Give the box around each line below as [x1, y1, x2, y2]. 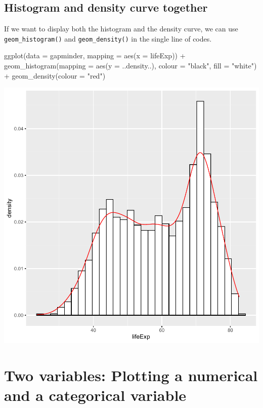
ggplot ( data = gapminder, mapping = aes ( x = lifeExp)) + [4, 50, 186, 61]
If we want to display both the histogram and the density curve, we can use [4, 23, 238, 34]
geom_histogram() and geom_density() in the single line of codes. [4, 33, 212, 44]
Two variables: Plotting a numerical [4, 365, 258, 386]
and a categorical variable [4, 385, 187, 405]
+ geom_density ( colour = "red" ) [4, 70, 106, 81]
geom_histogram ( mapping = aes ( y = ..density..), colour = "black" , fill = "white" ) [4, 60, 257, 71]
